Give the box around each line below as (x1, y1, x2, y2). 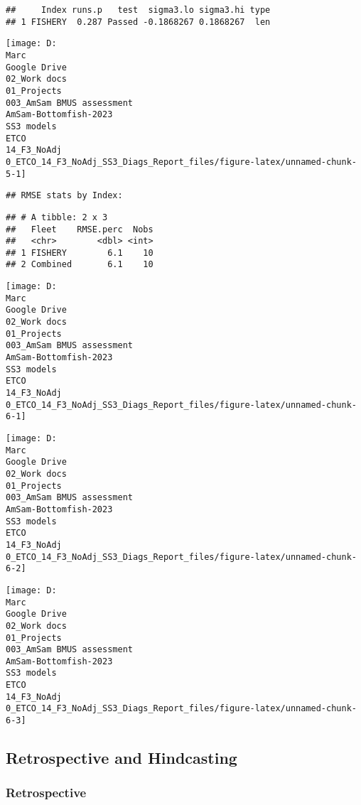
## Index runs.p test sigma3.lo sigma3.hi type (6, 5, 271, 15)
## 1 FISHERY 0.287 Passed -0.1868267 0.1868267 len (6, 16, 271, 27)
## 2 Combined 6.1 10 (6, 259, 153, 270)
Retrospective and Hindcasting (6, 747, 237, 769)
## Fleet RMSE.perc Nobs (6, 224, 153, 234)
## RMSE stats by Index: (6, 190, 123, 201)
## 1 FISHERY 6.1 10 (6, 247, 153, 258)
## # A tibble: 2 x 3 (6, 212, 108, 222)
